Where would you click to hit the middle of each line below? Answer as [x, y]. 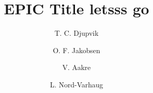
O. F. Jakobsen [76, 50]
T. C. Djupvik [76, 33]
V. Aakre [76, 67]
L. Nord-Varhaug [76, 84]
